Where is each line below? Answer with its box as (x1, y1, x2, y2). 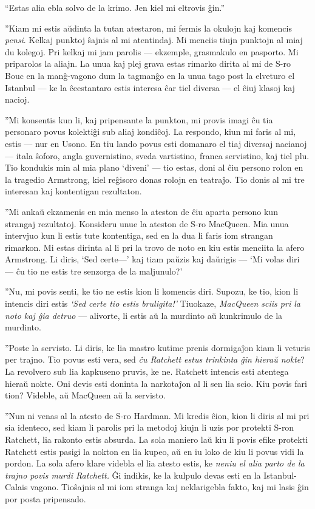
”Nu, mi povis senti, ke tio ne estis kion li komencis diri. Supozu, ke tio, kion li (5, 285, 299, 298)
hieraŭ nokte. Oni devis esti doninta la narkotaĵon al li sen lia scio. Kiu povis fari (5, 377, 307, 389)
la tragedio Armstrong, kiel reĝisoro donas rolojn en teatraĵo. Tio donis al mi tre (5, 173, 305, 185)
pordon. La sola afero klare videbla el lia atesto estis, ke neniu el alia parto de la (5, 457, 305, 470)
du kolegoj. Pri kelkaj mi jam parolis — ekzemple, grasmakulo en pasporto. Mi (5, 45, 299, 58)
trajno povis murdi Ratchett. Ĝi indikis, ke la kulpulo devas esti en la (5, 468, 261, 481)
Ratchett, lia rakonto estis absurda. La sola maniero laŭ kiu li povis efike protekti (5, 433, 308, 445)
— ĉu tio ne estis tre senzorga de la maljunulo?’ (5, 264, 183, 277)
